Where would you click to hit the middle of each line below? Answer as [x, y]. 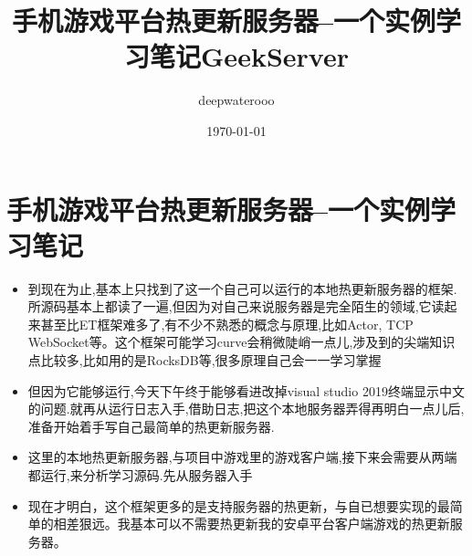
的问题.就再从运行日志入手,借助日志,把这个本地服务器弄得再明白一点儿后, [246, 409]
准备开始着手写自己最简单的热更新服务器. [151, 426]
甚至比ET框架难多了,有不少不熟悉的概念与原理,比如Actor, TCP [227, 324]
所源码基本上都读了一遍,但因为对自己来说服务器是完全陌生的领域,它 [230, 306]
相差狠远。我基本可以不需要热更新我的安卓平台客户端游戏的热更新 [252, 524]
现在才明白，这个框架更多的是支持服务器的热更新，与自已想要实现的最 [239, 505]
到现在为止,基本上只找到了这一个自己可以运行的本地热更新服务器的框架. [242, 288]
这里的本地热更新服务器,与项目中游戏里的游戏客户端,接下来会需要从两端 [242, 457]
